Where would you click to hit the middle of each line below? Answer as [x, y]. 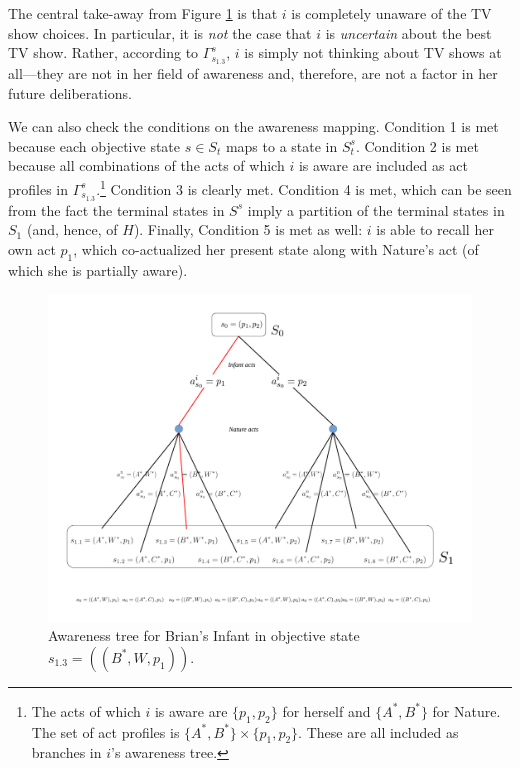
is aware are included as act [383, 165]
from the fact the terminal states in [116, 209]
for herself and [326, 710]
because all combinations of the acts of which [146, 165]
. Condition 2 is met [417, 145]
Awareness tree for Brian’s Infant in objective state [204, 635]
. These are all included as [378, 731]
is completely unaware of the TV [391, 13]
